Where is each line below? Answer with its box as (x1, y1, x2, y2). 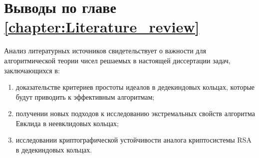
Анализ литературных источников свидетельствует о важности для (4, 45, 206, 56)
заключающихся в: (4, 65, 60, 75)
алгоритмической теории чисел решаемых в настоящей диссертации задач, (4, 55, 231, 65)
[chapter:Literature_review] (4, 16, 200, 37)
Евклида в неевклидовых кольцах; (15, 118, 119, 128)
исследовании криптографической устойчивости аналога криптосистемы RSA (15, 135, 252, 145)
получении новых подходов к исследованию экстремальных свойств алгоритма (15, 108, 255, 119)
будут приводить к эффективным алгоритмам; (15, 91, 155, 102)
